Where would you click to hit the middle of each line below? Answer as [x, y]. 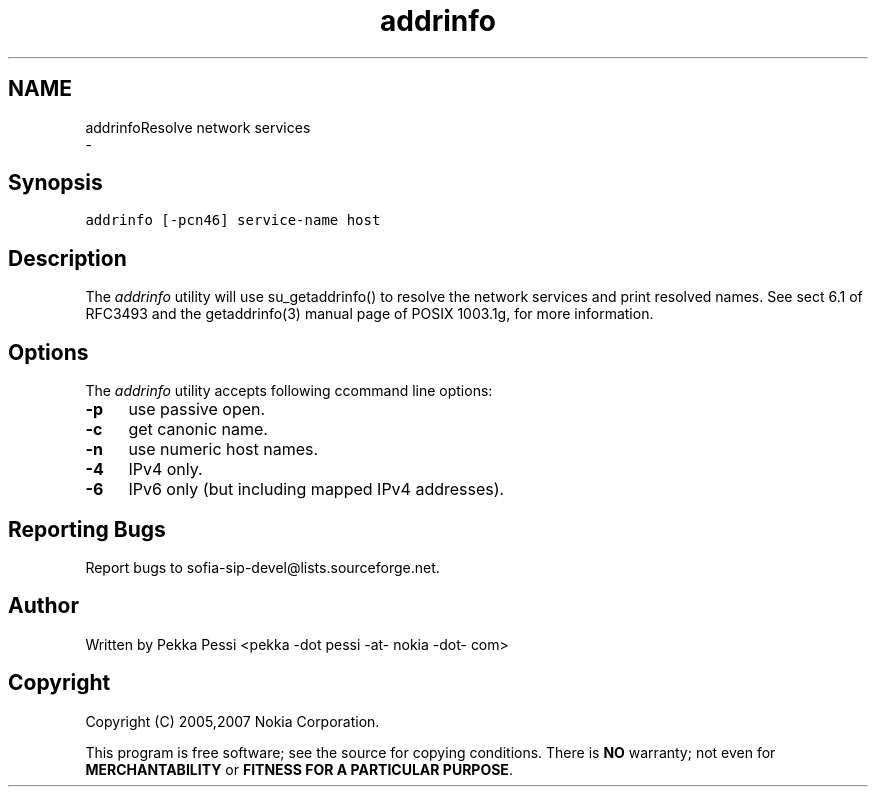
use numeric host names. [223, 449]
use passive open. [197, 409]
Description [67, 258]
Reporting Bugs [87, 529]
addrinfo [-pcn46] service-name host [233, 220]
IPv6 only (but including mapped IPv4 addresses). [316, 489]
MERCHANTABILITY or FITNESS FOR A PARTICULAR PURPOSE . [299, 769]
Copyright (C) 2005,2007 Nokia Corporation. [232, 721]
